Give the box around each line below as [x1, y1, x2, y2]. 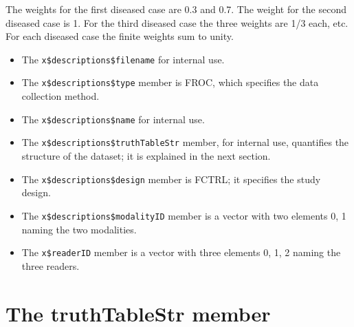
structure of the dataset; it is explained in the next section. [21, 149, 271, 162]
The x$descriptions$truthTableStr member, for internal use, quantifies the [21, 135, 349, 149]
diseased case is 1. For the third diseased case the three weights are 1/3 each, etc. [5, 15, 349, 30]
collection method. [21, 89, 100, 103]
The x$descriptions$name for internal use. [21, 112, 205, 126]
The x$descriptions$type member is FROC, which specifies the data [21, 75, 319, 89]
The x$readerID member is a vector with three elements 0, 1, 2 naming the [21, 245, 341, 260]
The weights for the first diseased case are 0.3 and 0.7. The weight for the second [5, 2, 346, 16]
